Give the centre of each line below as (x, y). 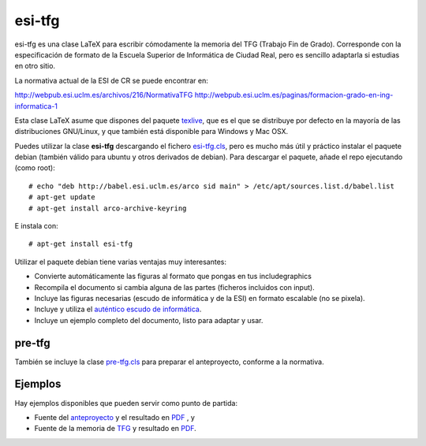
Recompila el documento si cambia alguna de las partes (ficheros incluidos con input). (174, 287)
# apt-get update (62, 197)
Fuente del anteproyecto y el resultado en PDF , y (114, 417)
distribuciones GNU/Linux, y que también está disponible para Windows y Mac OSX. (151, 132)
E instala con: (36, 226)
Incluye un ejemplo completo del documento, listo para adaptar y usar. (149, 320)
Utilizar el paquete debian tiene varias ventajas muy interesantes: (120, 262)
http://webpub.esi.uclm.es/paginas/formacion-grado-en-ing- (294, 95)
